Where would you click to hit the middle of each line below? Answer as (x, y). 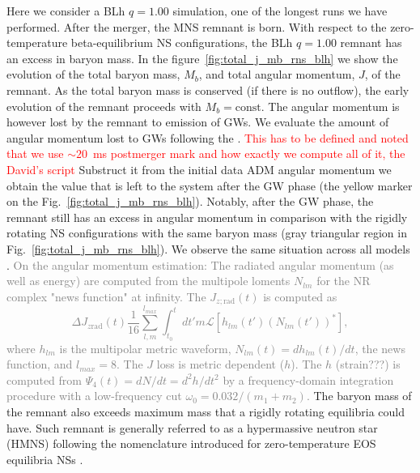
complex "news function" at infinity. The (106, 296)
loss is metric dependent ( (221, 364)
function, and (40, 364)
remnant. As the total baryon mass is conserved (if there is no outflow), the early (208, 89)
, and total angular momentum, (277, 74)
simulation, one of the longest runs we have (280, 11)
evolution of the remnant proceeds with (104, 106)
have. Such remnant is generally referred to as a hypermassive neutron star (192, 427)
